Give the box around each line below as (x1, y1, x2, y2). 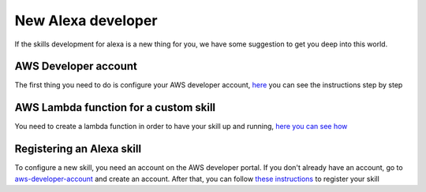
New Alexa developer (14, 12, 158, 29)
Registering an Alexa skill (14, 142, 142, 156)
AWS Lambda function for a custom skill (14, 101, 216, 114)
